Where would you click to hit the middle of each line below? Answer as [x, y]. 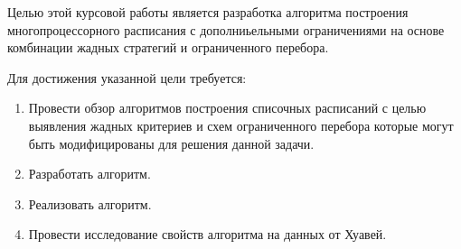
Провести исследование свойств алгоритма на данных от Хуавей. [207, 234]
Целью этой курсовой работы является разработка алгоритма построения [208, 12]
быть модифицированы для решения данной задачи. [171, 143]
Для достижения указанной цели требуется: [127, 77]
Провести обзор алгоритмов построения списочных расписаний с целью [227, 108]
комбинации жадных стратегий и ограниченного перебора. [168, 47]
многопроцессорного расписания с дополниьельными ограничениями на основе [226, 29]
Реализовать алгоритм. [90, 203]
